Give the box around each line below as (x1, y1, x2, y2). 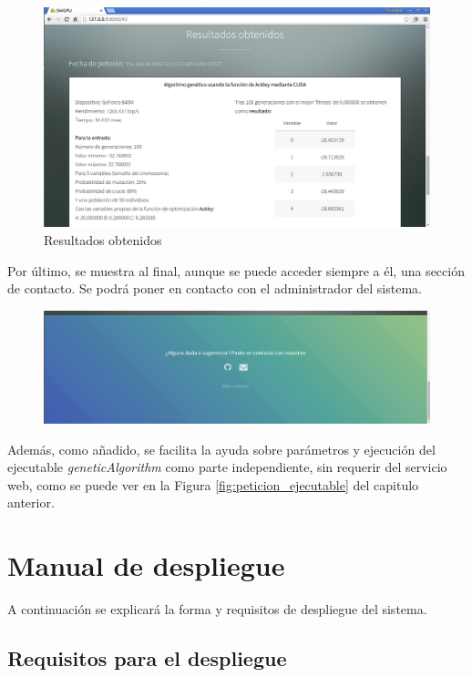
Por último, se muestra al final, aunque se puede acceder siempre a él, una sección (7, 261, 465, 280)
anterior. (7, 493, 55, 512)
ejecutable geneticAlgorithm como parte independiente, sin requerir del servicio (7, 457, 447, 477)
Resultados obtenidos (44, 230, 162, 249)
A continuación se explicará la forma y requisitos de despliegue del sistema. (7, 600, 427, 619)
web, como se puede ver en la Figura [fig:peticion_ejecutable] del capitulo (7, 475, 419, 494)
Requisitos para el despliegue (7, 644, 287, 672)
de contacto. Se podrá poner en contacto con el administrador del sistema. (7, 279, 422, 298)
